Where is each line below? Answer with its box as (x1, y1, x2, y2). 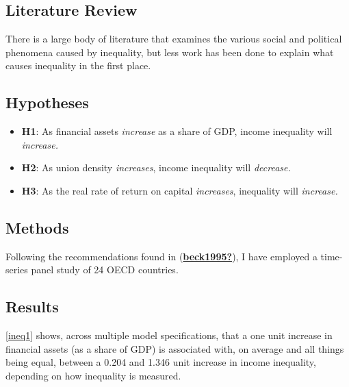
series (5, 262, 28, 277)
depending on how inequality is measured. (5, 368, 181, 382)
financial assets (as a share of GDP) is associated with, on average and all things (5, 341, 344, 355)
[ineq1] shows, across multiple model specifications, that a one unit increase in (5, 328, 333, 342)
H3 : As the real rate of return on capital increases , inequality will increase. (21, 183, 338, 197)
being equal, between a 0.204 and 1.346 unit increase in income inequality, (5, 355, 316, 369)
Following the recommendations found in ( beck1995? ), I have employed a (5, 249, 318, 263)
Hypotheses (5, 92, 89, 113)
